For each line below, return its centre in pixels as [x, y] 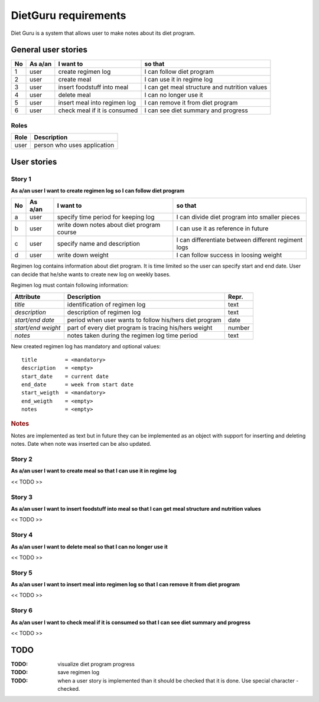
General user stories [49, 50]
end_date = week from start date [78, 385]
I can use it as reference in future [222, 228]
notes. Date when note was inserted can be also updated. [81, 444]
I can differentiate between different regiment [240, 240]
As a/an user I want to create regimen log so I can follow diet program [98, 190]
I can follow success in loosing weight [229, 255]
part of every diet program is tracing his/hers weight [140, 328]
